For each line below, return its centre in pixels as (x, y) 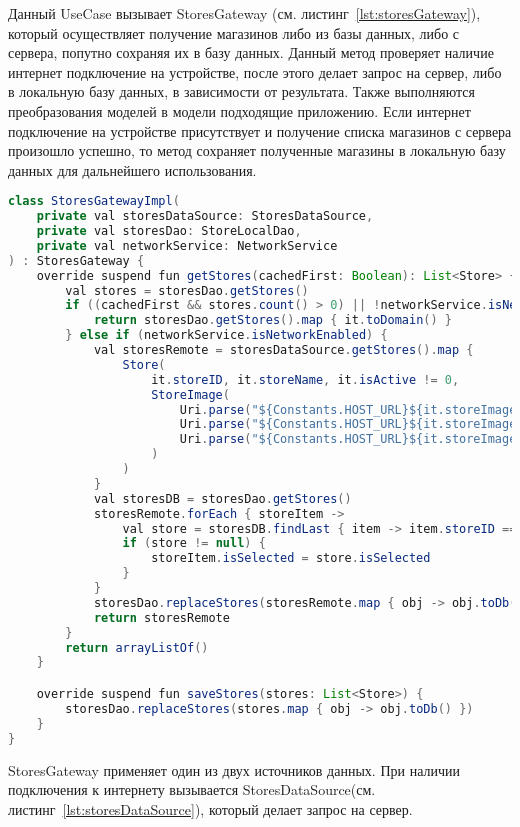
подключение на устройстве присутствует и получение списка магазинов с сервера (260, 130)
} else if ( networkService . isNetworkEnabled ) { (226, 335)
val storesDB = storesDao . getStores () (222, 498)
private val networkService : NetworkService (187, 245)
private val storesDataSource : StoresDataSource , (205, 216)
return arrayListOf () (137, 647)
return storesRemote (161, 617)
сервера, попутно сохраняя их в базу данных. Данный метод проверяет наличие (251, 52)
